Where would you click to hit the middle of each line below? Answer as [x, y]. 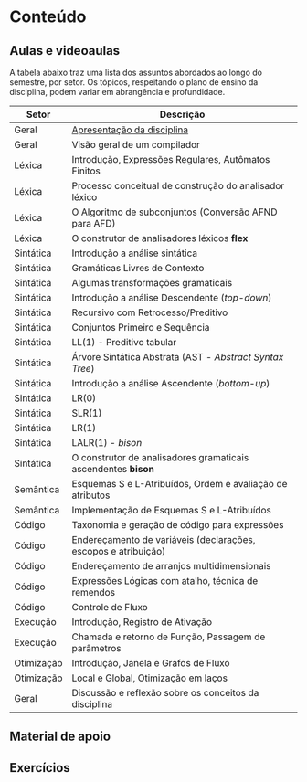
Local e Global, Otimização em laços [150, 678]
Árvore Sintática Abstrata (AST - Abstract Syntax [178, 357]
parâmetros [96, 648]
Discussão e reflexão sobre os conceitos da [165, 693]
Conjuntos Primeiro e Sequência [141, 328]
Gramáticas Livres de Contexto [138, 268]
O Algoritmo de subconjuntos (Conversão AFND [175, 212]
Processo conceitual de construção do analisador [178, 186]
